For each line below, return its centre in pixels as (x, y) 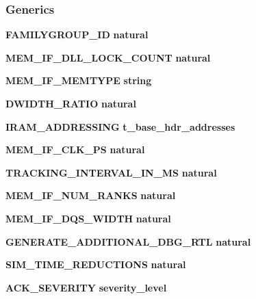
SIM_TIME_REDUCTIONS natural (96, 264)
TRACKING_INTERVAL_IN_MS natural (111, 172)
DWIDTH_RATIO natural (71, 103)
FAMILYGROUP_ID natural (77, 35)
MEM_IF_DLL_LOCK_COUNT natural (108, 57)
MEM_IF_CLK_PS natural (75, 149)
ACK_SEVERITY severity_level (86, 287)
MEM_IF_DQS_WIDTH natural (88, 218)
